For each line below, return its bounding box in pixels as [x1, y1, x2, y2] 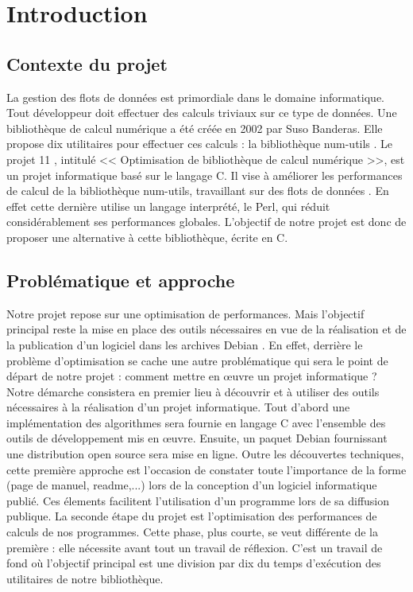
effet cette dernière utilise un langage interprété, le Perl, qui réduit [6, 197, 330, 214]
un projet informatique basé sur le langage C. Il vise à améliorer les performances [6, 166, 403, 183]
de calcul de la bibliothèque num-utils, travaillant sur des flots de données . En [6, 182, 389, 199]
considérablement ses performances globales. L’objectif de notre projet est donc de [6, 213, 407, 230]
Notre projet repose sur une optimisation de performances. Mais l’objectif [6, 305, 365, 321]
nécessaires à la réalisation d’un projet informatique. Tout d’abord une [6, 399, 350, 415]
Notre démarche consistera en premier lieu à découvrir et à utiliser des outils [6, 383, 380, 399]
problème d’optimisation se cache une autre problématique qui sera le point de [6, 352, 388, 368]
